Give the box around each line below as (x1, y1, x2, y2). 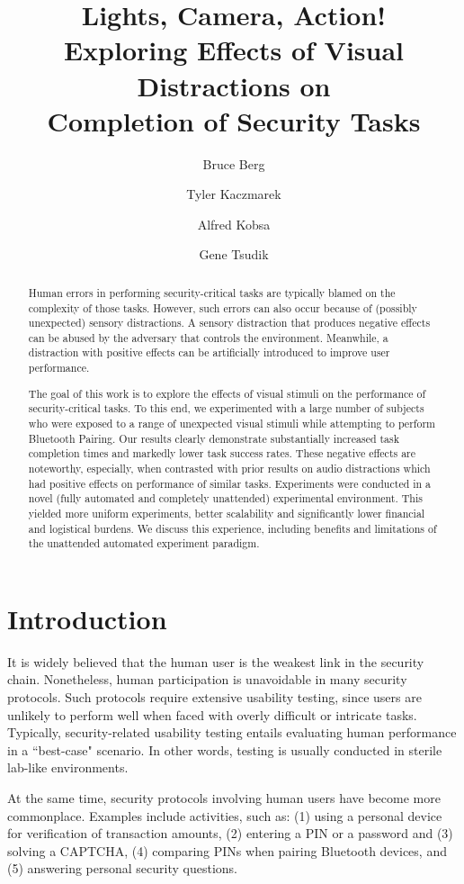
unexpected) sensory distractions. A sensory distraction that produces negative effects (28, 315, 431, 330)
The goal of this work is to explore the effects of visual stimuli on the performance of (28, 385, 426, 401)
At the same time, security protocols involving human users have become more (7, 789, 441, 807)
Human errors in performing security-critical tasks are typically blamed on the (28, 284, 396, 300)
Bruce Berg (202, 154, 265, 173)
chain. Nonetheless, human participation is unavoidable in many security (7, 670, 407, 689)
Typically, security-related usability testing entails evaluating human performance (7, 723, 457, 742)
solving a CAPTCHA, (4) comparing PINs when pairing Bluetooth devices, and (7, 841, 447, 860)
